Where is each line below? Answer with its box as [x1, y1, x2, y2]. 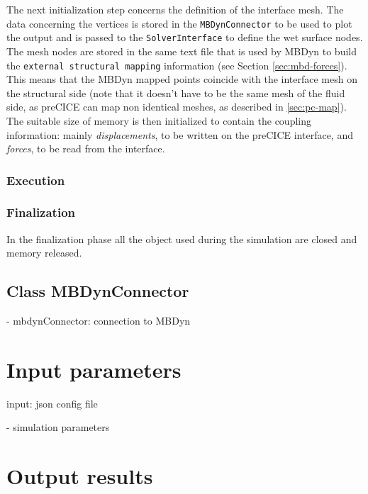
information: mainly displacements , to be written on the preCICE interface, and [6, 127, 353, 142]
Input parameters [6, 354, 182, 383]
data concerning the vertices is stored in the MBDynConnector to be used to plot [6, 16, 352, 30]
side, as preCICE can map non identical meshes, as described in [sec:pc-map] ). [6, 99, 347, 114]
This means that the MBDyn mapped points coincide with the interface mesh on [6, 72, 357, 86]
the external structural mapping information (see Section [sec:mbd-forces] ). [6, 57, 347, 72]
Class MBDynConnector [6, 280, 189, 302]
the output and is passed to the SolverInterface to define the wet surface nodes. [6, 30, 363, 45]
